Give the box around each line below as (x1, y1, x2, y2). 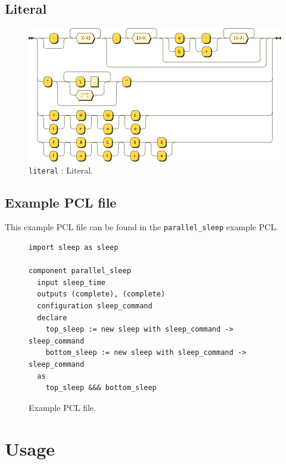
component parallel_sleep (29, 267, 131, 276)
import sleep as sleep (29, 243, 119, 252)
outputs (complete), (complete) (37, 290, 166, 299)
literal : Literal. (29, 163, 93, 176)
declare (37, 313, 67, 322)
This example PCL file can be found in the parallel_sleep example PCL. (5, 221, 278, 233)
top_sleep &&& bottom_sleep (45, 383, 157, 392)
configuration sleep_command (37, 302, 153, 311)
